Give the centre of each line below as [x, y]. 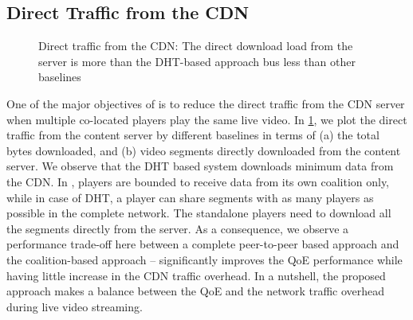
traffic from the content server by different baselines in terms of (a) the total [193, 135]
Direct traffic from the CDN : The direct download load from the [196, 46]
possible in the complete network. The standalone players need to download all [199, 213]
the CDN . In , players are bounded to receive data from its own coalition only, [198, 181]
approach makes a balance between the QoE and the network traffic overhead [196, 291]
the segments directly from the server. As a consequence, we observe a [178, 228]
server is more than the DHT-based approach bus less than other [197, 61]
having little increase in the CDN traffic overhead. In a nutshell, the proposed [196, 275]
